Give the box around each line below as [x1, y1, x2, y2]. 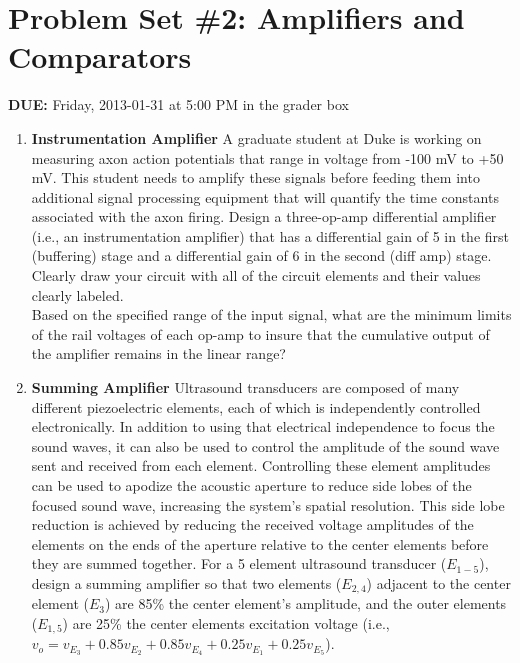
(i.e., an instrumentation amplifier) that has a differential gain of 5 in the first [31, 225, 509, 246]
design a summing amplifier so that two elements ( [31, 572, 342, 593]
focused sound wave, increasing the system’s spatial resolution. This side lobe [31, 494, 505, 515]
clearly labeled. [31, 284, 124, 305]
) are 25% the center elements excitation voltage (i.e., [62, 613, 390, 634]
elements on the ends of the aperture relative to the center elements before [31, 533, 489, 554]
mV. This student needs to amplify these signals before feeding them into [31, 167, 480, 188]
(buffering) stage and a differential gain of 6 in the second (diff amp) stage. [31, 245, 492, 266]
